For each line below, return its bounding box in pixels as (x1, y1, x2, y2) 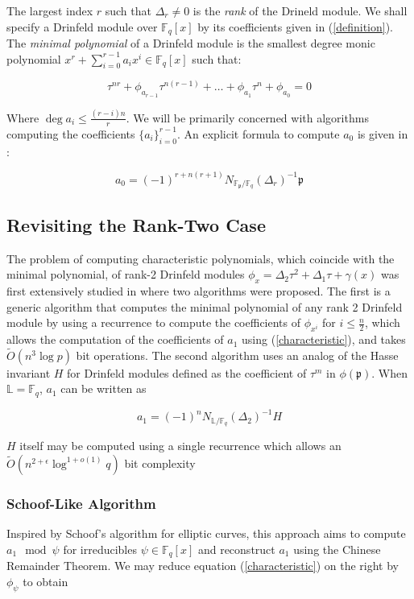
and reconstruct (197, 540, 275, 557)
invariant (6, 364, 51, 381)
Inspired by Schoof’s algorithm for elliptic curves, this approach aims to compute (6, 525, 406, 542)
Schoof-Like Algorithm (6, 493, 156, 513)
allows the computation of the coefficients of (6, 331, 224, 348)
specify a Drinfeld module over (6, 18, 158, 35)
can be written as (60, 380, 147, 397)
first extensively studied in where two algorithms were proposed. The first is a (6, 283, 391, 299)
